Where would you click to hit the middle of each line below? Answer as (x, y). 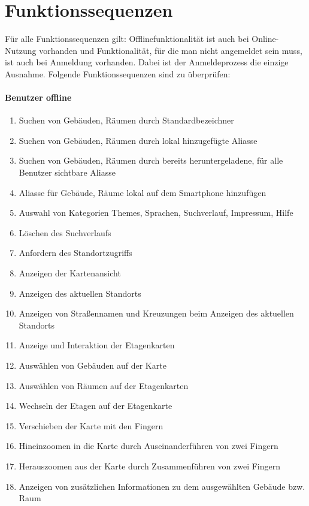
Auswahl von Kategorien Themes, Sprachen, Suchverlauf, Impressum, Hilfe (156, 213)
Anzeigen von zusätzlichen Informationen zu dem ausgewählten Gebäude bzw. (162, 486)
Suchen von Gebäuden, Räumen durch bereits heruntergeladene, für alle (151, 160)
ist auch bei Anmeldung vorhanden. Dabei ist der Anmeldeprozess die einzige (147, 62)
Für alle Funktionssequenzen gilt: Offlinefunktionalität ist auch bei (127, 39)
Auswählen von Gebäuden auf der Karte (93, 365)
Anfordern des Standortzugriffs (75, 253)
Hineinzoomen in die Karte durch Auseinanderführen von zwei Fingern (149, 446)
